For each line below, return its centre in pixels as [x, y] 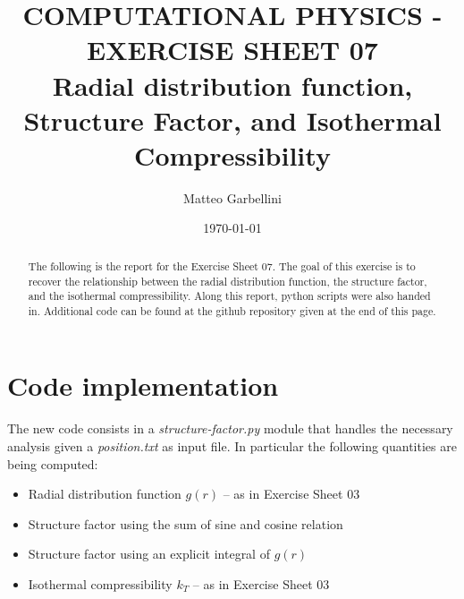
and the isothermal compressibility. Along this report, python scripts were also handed [229, 296]
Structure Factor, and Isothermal [232, 120]
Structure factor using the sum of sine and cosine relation [186, 523]
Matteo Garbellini [232, 197]
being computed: [53, 463]
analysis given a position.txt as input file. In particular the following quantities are [232, 446]
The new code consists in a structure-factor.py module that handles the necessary [230, 428]
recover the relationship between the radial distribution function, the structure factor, [228, 281]
